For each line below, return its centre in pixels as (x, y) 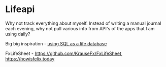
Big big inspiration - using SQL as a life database (56, 43)
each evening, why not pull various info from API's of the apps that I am (80, 28)
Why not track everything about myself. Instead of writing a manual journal (83, 23)
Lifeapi (20, 9)
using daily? (18, 34)
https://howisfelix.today (30, 58)
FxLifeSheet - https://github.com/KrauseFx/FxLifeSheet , (64, 53)
